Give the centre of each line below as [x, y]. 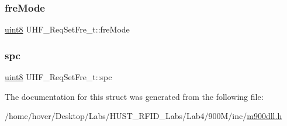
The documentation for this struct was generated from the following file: [134, 96]
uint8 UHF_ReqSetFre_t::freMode [67, 29]
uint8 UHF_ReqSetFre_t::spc [58, 77]
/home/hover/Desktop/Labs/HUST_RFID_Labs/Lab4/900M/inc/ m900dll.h [143, 116]
